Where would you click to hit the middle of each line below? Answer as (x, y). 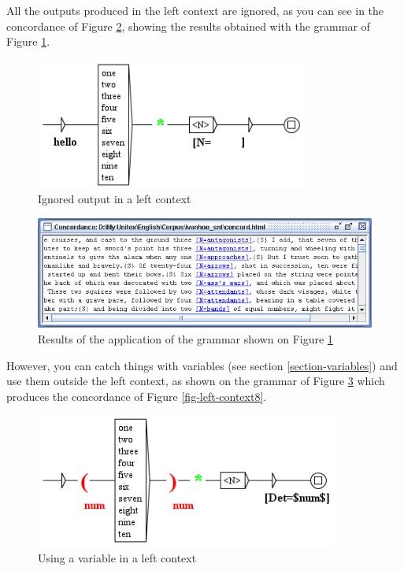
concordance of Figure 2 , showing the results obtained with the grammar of (188, 26)
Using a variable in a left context (117, 557)
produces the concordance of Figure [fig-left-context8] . (137, 396)
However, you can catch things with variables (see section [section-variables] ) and (202, 365)
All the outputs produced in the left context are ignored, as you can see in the (195, 10)
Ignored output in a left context (115, 199)
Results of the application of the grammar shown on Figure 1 (185, 339)
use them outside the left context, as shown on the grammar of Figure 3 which (196, 381)
